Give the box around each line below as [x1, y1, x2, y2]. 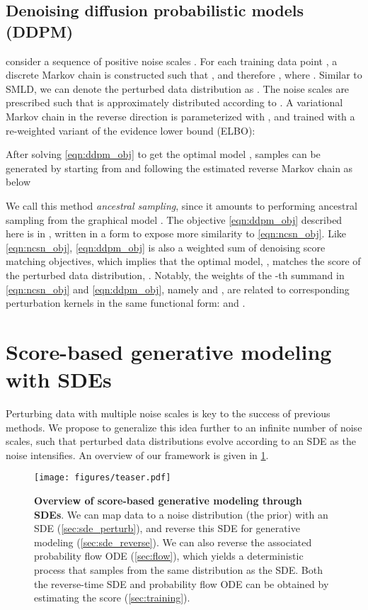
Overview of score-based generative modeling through [34, 493, 302, 508]
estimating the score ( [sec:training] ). [34, 590, 190, 605]
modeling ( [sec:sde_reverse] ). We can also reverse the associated [34, 534, 312, 549]
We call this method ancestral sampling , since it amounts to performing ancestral [6, 198, 357, 213]
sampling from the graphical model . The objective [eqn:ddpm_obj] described [6, 212, 343, 227]
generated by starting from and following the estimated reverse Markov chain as [6, 160, 353, 175]
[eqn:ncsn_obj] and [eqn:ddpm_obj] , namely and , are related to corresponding [6, 281, 350, 296]
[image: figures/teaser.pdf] [34, 473, 171, 483]
